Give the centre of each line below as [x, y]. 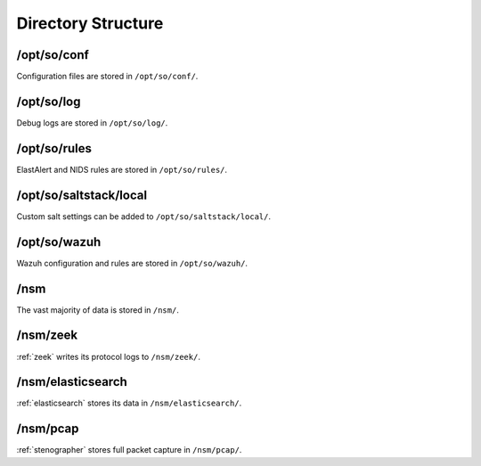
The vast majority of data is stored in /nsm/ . [98, 310]
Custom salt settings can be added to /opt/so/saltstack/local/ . [144, 216]
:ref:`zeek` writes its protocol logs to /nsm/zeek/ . [108, 356]
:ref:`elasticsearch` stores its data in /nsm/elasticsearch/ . [129, 403]
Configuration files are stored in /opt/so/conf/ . [107, 77]
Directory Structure [90, 23]
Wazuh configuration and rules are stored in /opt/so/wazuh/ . [132, 263]
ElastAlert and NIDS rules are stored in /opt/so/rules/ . [122, 169]
